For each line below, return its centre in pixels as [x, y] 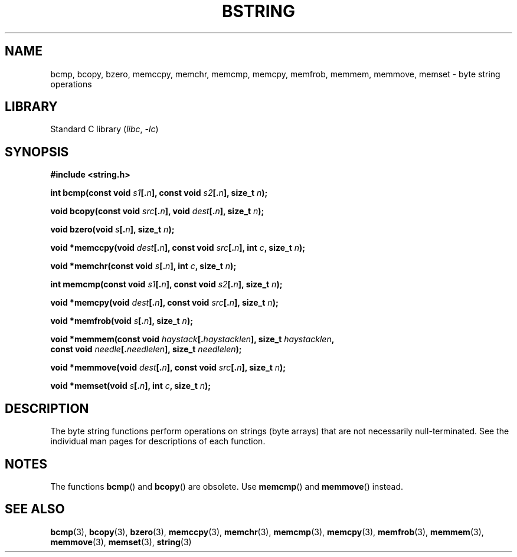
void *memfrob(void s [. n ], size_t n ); [122, 321]
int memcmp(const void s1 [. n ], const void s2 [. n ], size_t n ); [166, 284]
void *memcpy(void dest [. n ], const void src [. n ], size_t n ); [164, 303]
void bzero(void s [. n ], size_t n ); [112, 230]
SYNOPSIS [37, 152]
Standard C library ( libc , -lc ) [104, 129]
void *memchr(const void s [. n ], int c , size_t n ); [143, 266]
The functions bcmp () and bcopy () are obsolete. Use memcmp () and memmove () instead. [227, 486]
